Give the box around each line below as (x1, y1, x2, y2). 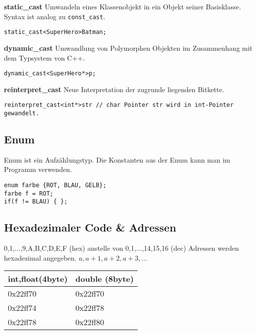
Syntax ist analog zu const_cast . (4, 11, 106, 21)
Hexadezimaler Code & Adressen (4, 220, 177, 235)
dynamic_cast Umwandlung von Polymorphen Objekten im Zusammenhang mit (4, 42, 253, 53)
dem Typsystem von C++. (4, 52, 85, 63)
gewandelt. (4, 110, 39, 117)
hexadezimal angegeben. (4, 252, 76, 263)
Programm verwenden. (4, 164, 72, 174)
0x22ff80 (75, 316, 104, 328)
